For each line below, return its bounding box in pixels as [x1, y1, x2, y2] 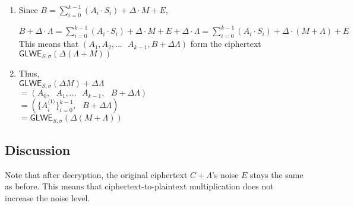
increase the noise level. [5, 192, 90, 204]
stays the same [250, 168, 304, 180]
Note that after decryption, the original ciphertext [5, 168, 188, 180]
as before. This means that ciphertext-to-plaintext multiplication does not [5, 180, 274, 192]
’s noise [211, 168, 239, 180]
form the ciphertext [190, 37, 261, 50]
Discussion [5, 141, 71, 159]
